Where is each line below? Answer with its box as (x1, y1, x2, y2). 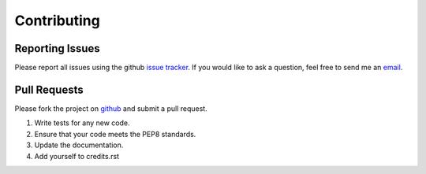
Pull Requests (14, 83, 84, 96)
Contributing (14, 12, 100, 29)
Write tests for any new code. (34, 118, 130, 128)
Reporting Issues (14, 42, 100, 55)
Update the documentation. (34, 140, 124, 150)
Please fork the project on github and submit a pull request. (14, 103, 208, 113)
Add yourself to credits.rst (34, 151, 120, 161)
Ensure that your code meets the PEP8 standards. (34, 129, 196, 139)
